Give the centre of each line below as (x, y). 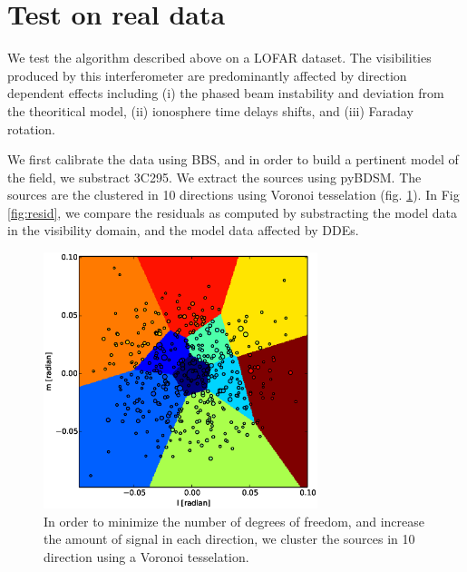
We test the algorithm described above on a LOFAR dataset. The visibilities (219, 58)
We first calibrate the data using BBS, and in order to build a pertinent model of (233, 159)
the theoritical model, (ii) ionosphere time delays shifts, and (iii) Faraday (210, 110)
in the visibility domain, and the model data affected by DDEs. (183, 230)
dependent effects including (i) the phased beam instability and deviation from (226, 93)
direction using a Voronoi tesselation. (146, 556)
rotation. (31, 128)
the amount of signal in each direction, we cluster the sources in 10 (229, 539)
